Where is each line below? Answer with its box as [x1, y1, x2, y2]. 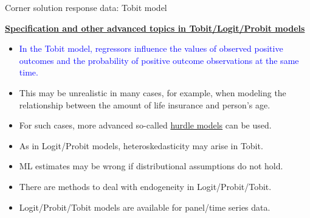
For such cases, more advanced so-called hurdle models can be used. [19, 119, 272, 132]
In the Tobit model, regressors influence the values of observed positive [19, 42, 283, 55]
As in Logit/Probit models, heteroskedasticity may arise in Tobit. [19, 139, 263, 152]
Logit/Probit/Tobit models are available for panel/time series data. [19, 200, 270, 213]
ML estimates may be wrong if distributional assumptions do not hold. [19, 160, 283, 172]
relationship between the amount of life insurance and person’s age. [19, 98, 270, 111]
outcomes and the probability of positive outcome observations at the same [19, 54, 299, 66]
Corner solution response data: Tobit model [5, 1, 167, 13]
